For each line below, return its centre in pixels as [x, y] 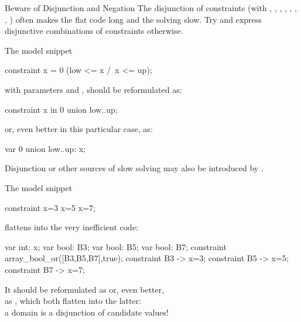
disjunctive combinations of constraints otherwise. [94, 31]
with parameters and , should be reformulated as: [93, 89]
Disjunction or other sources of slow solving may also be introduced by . [134, 168]
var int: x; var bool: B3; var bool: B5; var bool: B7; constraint [116, 246]
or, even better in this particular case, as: [79, 129]
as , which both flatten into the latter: [73, 301]
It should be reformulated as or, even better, [85, 289]
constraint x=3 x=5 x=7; [50, 207]
